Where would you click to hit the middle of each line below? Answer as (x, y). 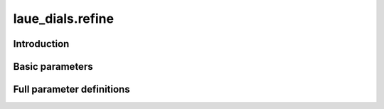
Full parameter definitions (72, 89)
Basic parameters (53, 67)
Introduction (41, 44)
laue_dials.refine (63, 19)
